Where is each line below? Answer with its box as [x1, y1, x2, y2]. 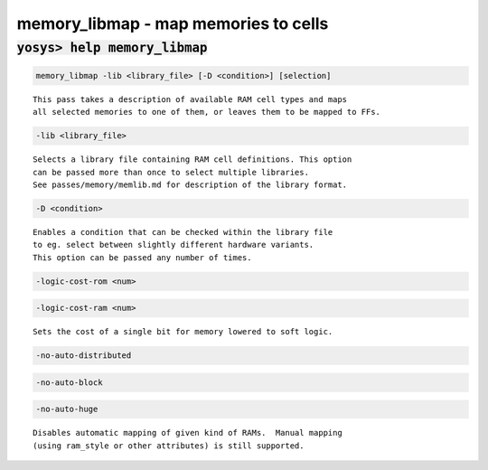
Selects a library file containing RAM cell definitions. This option [33, 155, 352, 164]
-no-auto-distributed [35, 351, 132, 361]
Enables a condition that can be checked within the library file [33, 227, 333, 237]
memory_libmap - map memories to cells [16, 14, 329, 33]
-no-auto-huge [35, 404, 99, 415]
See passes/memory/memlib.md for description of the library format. [33, 179, 348, 190]
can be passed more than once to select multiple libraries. [33, 167, 309, 177]
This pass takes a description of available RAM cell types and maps [33, 94, 348, 104]
